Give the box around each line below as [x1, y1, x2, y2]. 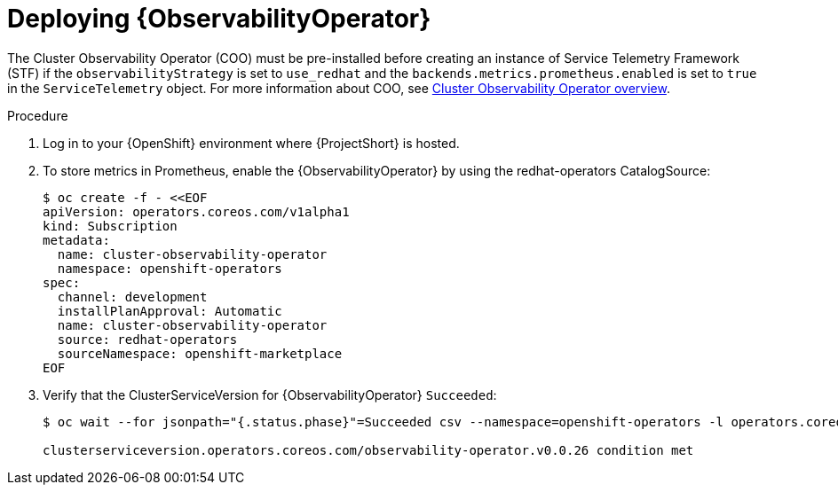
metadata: [43, 232, 110, 247]
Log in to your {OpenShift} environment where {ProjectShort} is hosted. [43, 135, 460, 151]
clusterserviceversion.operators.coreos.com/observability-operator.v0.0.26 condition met [43, 442, 694, 457]
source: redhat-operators [57, 332, 238, 347]
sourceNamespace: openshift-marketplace [57, 346, 343, 361]
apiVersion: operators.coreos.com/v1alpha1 [43, 204, 350, 219]
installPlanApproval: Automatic [57, 303, 282, 318]
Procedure [7, 107, 68, 123]
